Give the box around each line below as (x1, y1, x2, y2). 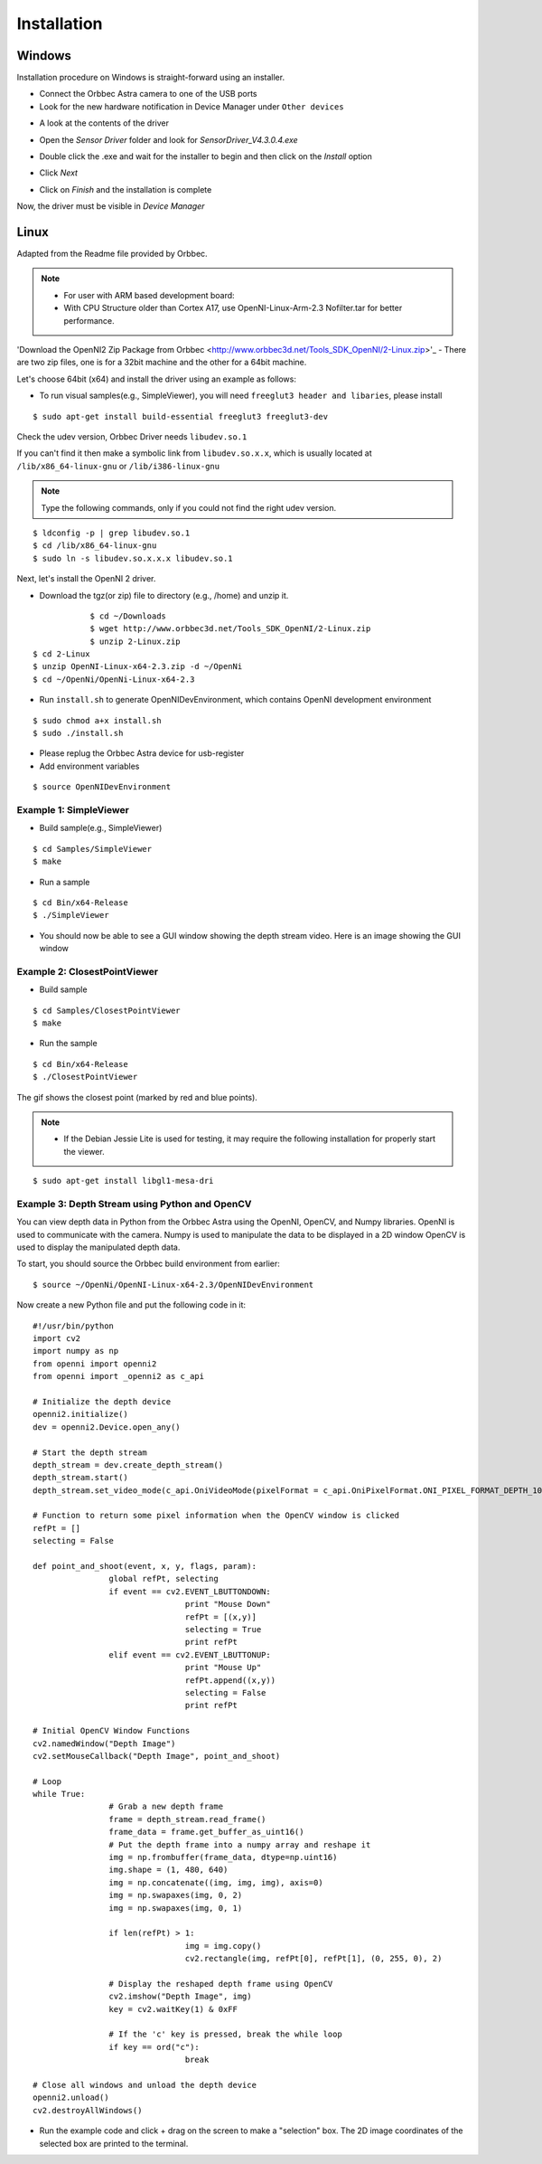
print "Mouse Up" (184, 1662, 262, 1673)
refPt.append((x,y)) (184, 1675, 276, 1686)
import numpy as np (33, 1346, 119, 1356)
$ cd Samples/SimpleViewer (33, 844, 153, 854)
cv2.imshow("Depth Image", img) (108, 1991, 252, 2002)
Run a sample (39, 876, 90, 887)
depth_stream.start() (33, 1472, 128, 1483)
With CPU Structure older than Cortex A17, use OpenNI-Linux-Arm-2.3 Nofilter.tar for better (63, 303, 403, 314)
